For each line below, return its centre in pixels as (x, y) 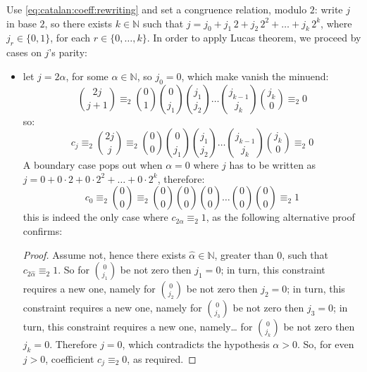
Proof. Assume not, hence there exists (104, 254)
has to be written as (273, 165)
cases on (24, 52)
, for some (87, 76)
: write (329, 9)
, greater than (244, 254)
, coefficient (70, 358)
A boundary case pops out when (93, 165)
